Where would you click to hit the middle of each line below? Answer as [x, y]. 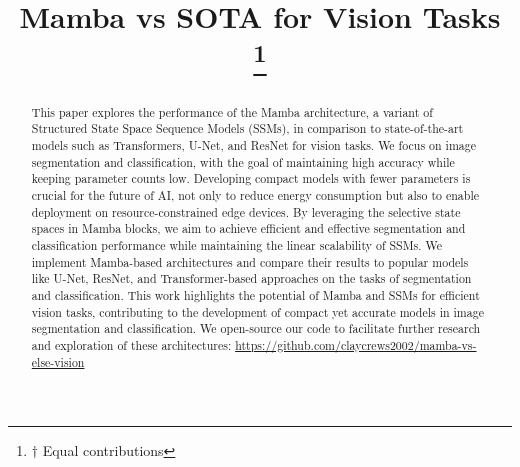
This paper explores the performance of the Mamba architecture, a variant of [232, 111]
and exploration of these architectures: [131, 344]
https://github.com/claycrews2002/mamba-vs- [356, 344]
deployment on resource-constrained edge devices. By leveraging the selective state [246, 211]
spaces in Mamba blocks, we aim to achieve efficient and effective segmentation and [248, 228]
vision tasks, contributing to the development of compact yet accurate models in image [257, 311]
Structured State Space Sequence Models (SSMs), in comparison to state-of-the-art [247, 128]
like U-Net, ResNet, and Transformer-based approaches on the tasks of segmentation [251, 278]
